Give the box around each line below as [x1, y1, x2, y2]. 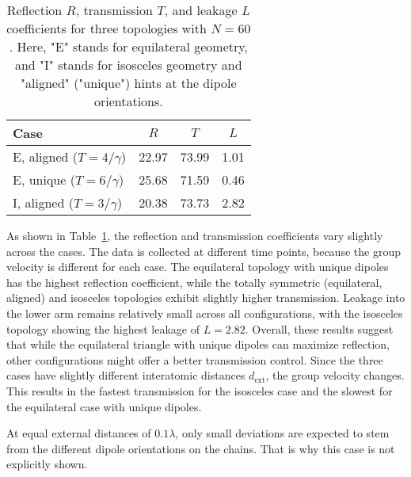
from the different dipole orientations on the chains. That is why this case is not [6, 440, 395, 456]
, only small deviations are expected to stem [175, 425, 390, 441]
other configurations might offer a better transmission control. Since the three [6, 351, 383, 368]
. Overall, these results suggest [245, 320, 394, 337]
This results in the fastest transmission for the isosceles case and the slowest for [6, 382, 393, 399]
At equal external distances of [6, 425, 151, 441]
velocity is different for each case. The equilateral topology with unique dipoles [6, 258, 389, 275]
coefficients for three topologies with [6, 19, 207, 37]
